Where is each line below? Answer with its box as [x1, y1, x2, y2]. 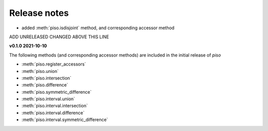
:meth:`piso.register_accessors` [21, 61, 86, 67]
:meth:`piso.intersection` [21, 75, 71, 81]
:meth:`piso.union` [21, 68, 59, 74]
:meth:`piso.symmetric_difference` [21, 89, 92, 95]
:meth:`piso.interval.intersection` [21, 103, 88, 109]
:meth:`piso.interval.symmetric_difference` [21, 117, 108, 123]
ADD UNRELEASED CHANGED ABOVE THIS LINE [9, 34, 109, 40]
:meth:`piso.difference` [21, 82, 68, 88]
